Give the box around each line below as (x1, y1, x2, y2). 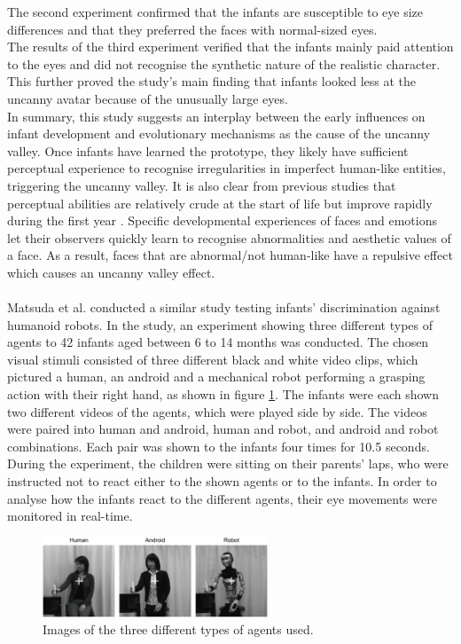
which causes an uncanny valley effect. (7, 263, 215, 281)
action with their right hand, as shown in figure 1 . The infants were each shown (7, 385, 439, 404)
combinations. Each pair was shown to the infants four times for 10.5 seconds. (7, 436, 430, 455)
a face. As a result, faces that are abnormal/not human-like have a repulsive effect (7, 246, 453, 264)
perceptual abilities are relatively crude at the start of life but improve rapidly (7, 193, 433, 212)
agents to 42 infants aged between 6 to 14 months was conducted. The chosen (7, 333, 429, 351)
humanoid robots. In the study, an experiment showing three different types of (7, 315, 433, 334)
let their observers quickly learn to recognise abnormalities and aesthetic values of (7, 228, 451, 247)
